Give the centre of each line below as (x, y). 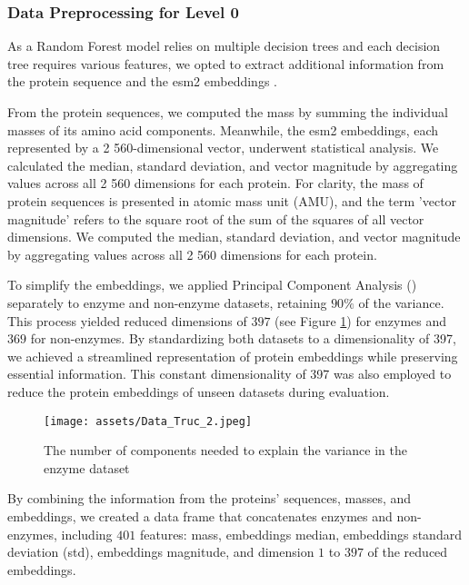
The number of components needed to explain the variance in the (225, 450)
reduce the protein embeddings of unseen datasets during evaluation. (199, 391)
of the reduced (408, 552)
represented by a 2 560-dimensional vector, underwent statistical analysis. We (223, 148)
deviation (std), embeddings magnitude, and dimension (161, 552)
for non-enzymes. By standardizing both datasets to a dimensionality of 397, (243, 338)
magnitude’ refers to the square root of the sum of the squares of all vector (216, 218)
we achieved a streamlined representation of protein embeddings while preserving (233, 356)
